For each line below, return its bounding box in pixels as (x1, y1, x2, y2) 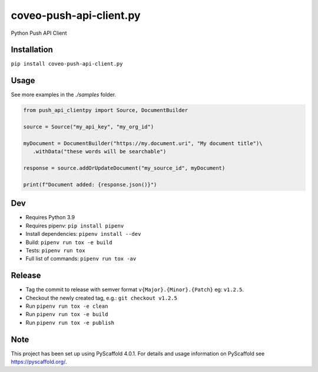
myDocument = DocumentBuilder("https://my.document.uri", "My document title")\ (23, 140, 263, 147)
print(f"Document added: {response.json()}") (23, 181, 157, 188)
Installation (11, 45, 53, 55)
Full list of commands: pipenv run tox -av (25, 255, 137, 262)
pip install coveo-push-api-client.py (11, 61, 123, 67)
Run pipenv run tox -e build (25, 311, 108, 318)
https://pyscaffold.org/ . (11, 358, 67, 366)
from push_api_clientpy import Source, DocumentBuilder (23, 107, 188, 114)
